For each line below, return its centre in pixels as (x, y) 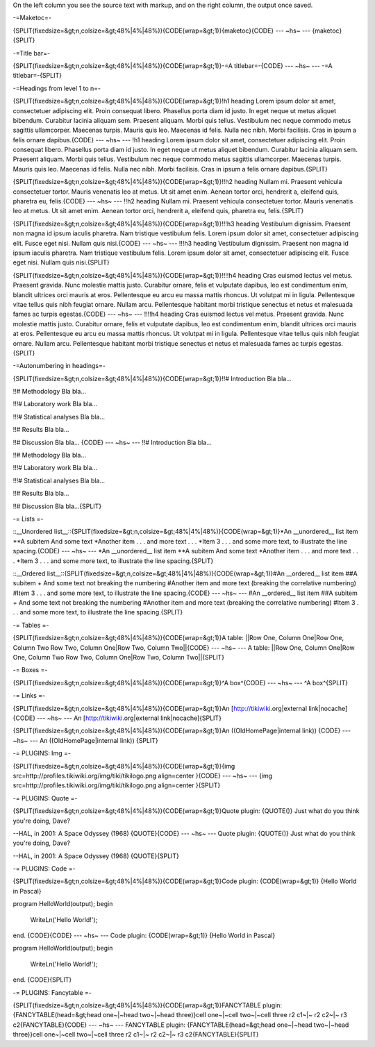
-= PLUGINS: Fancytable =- (52, 992)
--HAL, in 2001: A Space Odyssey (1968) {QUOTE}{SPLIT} (96, 856)
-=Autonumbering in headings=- (59, 366)
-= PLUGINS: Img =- (42, 753)
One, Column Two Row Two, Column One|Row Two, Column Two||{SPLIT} (119, 657)
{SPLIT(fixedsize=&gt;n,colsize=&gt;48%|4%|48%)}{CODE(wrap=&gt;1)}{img (124, 766)
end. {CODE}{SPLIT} (42, 980)
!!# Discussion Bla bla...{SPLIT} (57, 506)
